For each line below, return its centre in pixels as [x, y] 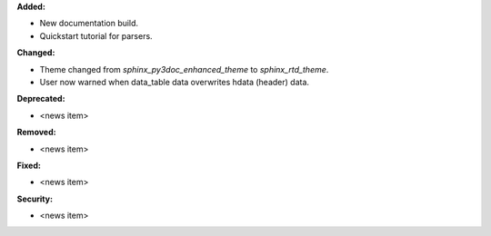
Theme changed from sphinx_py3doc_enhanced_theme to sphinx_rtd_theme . [184, 69]
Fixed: [29, 165]
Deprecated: [41, 99]
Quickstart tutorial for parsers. [96, 35]
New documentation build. [89, 24]
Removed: [36, 133]
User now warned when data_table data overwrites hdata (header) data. [174, 82]
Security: [35, 199]
